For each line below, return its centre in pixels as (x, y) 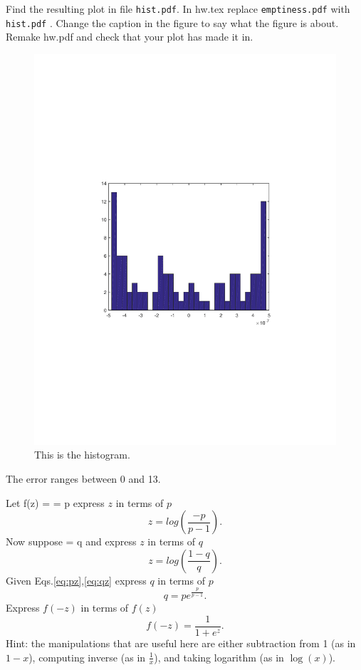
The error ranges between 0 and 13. (83, 478)
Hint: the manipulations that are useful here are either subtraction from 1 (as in (181, 643)
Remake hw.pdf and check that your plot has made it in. (130, 37)
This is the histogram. (82, 455)
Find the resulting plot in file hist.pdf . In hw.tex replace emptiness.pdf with (178, 9)
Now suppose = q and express (71, 541)
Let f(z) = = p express (55, 502)
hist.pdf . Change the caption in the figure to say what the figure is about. (172, 22)
